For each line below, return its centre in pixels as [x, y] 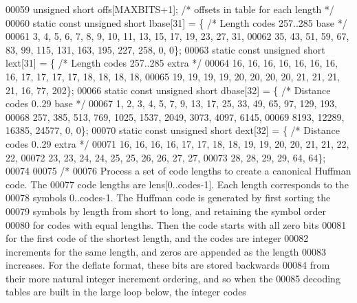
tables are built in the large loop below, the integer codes [126, 292]
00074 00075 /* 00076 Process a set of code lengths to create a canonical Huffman [178, 171]
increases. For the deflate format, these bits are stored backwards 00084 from [168, 265]
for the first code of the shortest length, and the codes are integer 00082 [157, 238]
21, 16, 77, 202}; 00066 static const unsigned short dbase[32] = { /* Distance [168, 90]
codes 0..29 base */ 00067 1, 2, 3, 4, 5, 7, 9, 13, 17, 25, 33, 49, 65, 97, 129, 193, [171, 103]
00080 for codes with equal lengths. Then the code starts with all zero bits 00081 [176, 224]
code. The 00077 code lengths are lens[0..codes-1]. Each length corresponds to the [177, 184]
